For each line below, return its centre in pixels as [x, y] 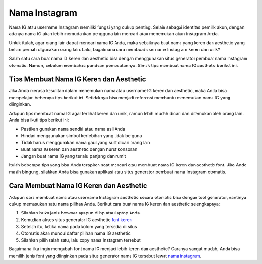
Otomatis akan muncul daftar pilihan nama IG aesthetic [76, 233]
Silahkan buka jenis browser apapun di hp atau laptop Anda [81, 213]
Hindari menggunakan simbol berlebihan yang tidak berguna [82, 135]
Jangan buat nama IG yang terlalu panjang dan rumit [74, 156]
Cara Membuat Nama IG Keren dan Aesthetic [78, 186]
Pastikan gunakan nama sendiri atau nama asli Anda [73, 129]
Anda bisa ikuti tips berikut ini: [39, 120]
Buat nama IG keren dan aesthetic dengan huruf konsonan [79, 149]
